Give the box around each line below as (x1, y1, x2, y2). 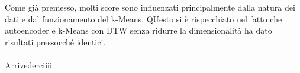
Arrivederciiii (5, 58, 52, 71)
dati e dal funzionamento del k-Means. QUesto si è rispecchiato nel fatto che (5, 12, 282, 25)
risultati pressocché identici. (5, 35, 106, 48)
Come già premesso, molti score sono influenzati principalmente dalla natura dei (5, 1, 295, 13)
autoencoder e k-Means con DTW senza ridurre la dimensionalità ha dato (5, 24, 272, 36)
